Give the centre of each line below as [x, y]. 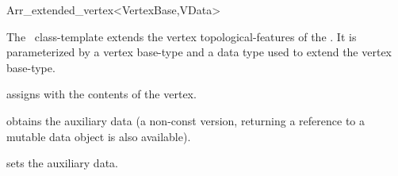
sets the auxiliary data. [62, 163]
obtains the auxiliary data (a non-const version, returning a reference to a [186, 120]
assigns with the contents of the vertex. [101, 94]
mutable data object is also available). [99, 136]
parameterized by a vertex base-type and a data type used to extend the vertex [199, 52]
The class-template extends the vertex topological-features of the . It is [182, 36]
